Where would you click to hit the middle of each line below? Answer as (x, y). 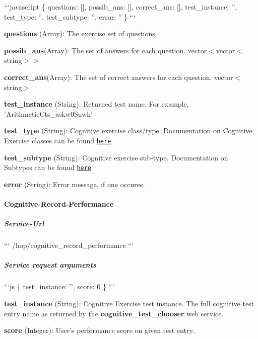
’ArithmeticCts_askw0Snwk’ (48, 113)
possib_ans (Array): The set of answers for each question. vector (106, 50)
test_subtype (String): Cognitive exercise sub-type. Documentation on (116, 157)
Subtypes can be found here (48, 167)
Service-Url (24, 224)
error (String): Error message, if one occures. (75, 184)
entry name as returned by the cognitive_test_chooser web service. (114, 313)
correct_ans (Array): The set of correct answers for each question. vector (119, 77)
